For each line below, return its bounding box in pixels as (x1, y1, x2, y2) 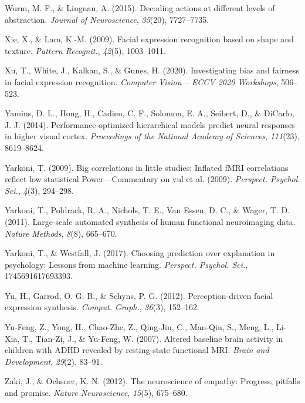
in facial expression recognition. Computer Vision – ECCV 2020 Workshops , (5, 75, 279, 88)
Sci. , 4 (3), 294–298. (5, 184, 74, 196)
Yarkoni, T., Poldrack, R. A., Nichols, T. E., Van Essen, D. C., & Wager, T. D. (5, 204, 290, 216)
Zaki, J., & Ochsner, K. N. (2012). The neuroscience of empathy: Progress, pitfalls (5, 375, 300, 387)
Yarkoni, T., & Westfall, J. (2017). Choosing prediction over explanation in (5, 247, 275, 259)
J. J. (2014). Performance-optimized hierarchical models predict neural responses (5, 118, 295, 130)
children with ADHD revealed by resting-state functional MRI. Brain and (5, 344, 269, 356)
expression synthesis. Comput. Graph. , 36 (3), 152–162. (5, 301, 199, 313)
